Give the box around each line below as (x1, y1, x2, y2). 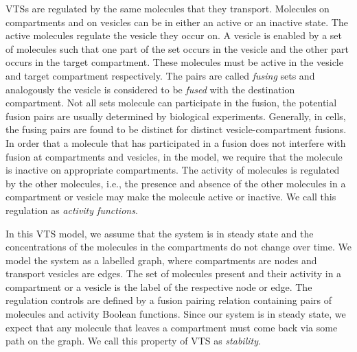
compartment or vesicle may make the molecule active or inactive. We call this (5, 189, 336, 204)
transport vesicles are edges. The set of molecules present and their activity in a (5, 266, 342, 281)
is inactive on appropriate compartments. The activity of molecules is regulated (5, 163, 340, 177)
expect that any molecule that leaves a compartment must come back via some (5, 320, 338, 334)
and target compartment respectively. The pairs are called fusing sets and (5, 68, 315, 82)
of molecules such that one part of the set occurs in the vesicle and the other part (5, 41, 349, 56)
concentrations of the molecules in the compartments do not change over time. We (5, 239, 352, 254)
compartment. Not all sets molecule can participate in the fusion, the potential (5, 95, 337, 110)
